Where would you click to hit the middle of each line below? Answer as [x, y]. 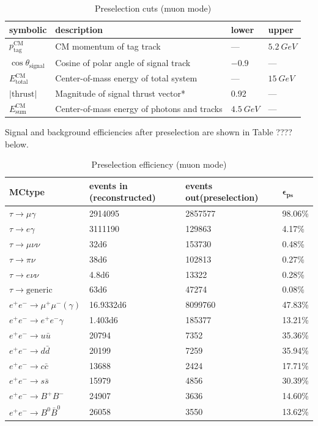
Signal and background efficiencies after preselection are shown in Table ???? [149, 131]
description [79, 29]
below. [17, 144]
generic [39, 290]
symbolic [28, 29]
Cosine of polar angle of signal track [123, 62]
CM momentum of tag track [108, 46]
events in [109, 185]
